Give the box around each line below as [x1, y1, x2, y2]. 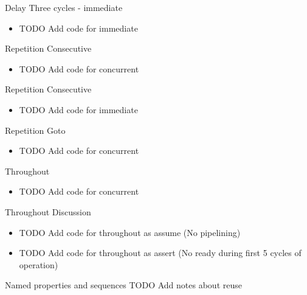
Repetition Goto [5, 123, 66, 136]
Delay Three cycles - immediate [5, 1, 123, 13]
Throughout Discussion [5, 205, 91, 218]
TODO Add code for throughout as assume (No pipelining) [19, 226, 241, 238]
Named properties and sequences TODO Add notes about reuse [5, 279, 242, 291]
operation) [19, 258, 58, 271]
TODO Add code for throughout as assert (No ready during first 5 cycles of [19, 246, 302, 259]
